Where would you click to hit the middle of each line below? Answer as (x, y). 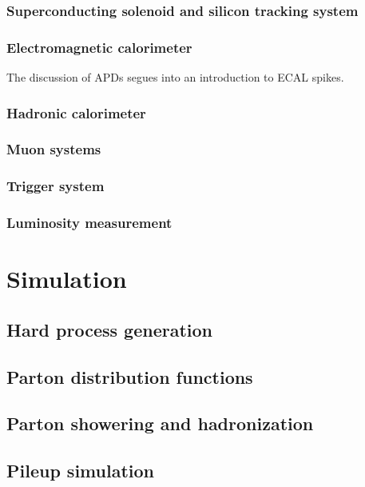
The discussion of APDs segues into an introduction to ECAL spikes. (175, 77)
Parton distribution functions (130, 376)
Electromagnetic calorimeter (99, 47)
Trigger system (56, 186)
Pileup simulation (80, 471)
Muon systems (54, 149)
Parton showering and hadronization (160, 423)
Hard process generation (109, 329)
